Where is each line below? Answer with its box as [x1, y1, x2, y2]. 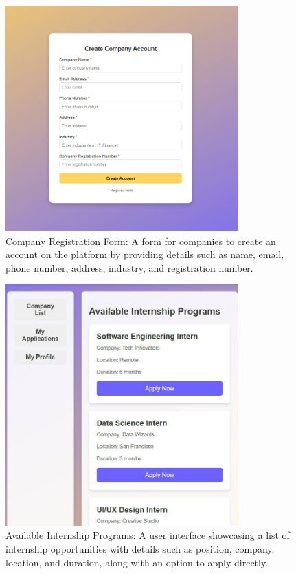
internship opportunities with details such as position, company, [5, 541, 275, 555]
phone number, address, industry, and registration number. [5, 260, 253, 275]
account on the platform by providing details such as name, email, [5, 247, 284, 262]
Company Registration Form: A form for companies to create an [5, 233, 276, 248]
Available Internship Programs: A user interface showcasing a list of [5, 528, 290, 542]
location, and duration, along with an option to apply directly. [5, 555, 269, 569]
